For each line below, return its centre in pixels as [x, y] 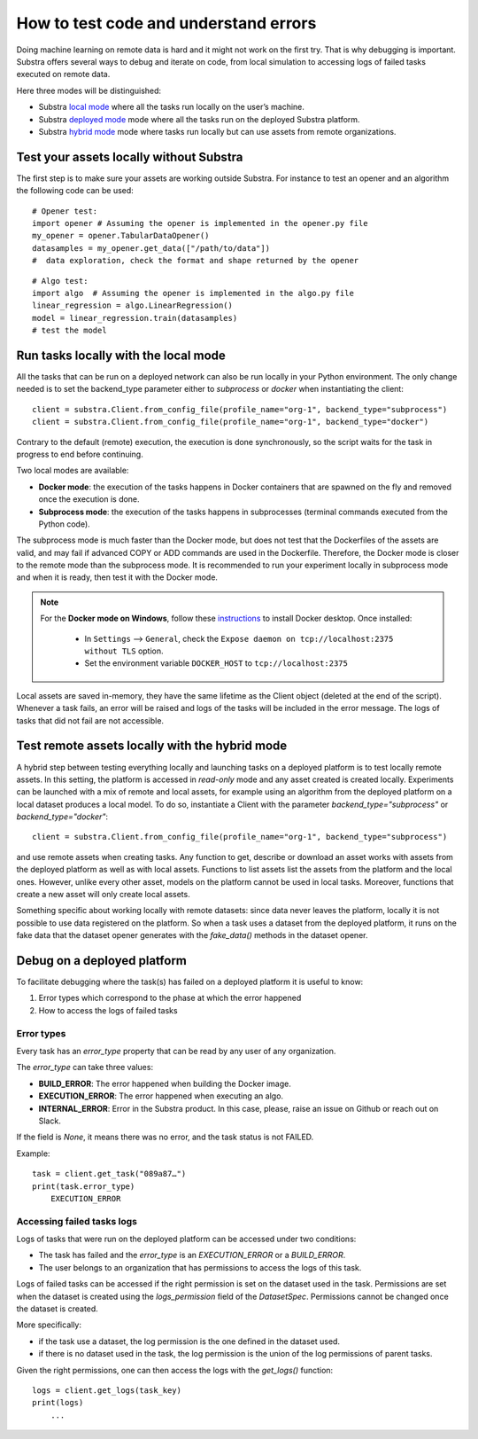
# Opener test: [65, 211]
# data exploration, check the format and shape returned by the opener [196, 261]
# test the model [69, 331]
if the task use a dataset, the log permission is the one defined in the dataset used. [189, 1341]
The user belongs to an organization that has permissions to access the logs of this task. [200, 1267]
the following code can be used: [75, 191]
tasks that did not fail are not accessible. [90, 720]
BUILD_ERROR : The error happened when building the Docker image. [165, 1083]
